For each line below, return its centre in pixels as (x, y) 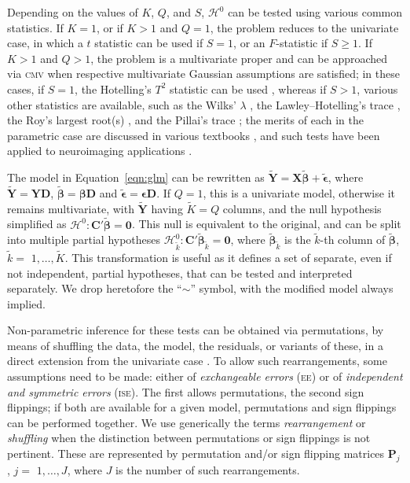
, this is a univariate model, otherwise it (299, 192)
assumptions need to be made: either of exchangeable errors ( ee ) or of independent (205, 376)
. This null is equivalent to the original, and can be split (266, 224)
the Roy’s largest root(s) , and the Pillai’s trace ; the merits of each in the (185, 120)
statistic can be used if (149, 43)
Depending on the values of (73, 12)
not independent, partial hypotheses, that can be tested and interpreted (180, 273)
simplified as (37, 224)
